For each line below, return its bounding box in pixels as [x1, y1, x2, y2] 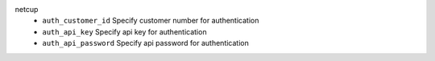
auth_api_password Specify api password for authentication [42, 39, 249, 48]
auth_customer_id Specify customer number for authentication [42, 16, 259, 26]
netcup [14, 5, 39, 14]
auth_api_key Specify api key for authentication [42, 26, 207, 36]
